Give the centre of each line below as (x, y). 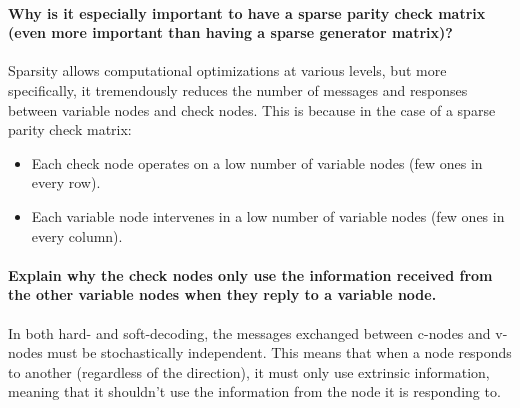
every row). (66, 182)
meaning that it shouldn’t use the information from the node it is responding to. (254, 391)
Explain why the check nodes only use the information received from (250, 274)
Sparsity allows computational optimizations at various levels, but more (227, 70)
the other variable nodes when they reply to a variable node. (222, 294)
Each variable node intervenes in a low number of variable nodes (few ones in (268, 215)
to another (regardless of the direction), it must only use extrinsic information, (249, 371)
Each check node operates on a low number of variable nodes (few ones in (257, 162)
